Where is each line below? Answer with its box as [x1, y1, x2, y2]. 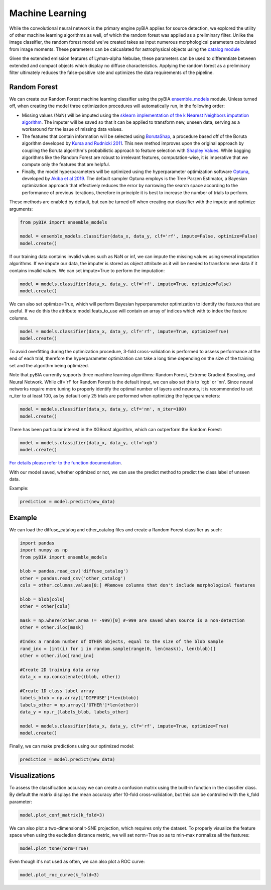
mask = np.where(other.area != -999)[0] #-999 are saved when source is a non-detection [20, 618, 245, 623]
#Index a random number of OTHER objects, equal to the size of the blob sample [20, 639, 224, 644]
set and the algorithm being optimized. [9, 362, 89, 368]
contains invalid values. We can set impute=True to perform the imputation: [9, 267, 165, 274]
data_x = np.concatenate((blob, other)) [20, 674, 120, 680]
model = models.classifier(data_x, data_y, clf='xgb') [20, 440, 158, 445]
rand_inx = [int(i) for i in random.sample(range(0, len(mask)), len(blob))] [20, 645, 216, 652]
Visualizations [9, 771, 55, 780]
